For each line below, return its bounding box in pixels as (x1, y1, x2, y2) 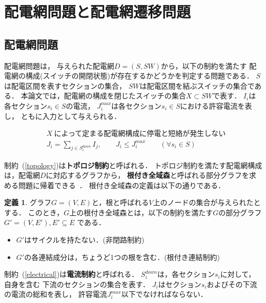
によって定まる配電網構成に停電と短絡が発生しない (54, 130, 226, 138)
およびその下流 (207, 278, 257, 289)
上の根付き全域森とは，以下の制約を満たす (69, 207, 213, 217)
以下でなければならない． (121, 289, 208, 299)
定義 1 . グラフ (4, 197, 51, 208)
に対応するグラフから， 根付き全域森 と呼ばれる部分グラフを (46, 170, 249, 180)
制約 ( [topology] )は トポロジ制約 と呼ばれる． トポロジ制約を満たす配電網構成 (4, 159, 262, 170)
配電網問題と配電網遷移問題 (4, 1, 191, 22)
